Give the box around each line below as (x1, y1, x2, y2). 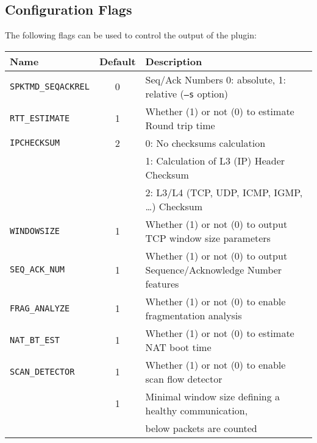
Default (99, 54, 136, 68)
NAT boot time (145, 339, 212, 354)
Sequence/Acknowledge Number (145, 262, 282, 277)
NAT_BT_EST (10, 335, 60, 345)
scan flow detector (145, 371, 223, 386)
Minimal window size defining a (145, 389, 280, 403)
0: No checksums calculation (145, 135, 266, 150)
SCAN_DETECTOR (10, 366, 75, 377)
